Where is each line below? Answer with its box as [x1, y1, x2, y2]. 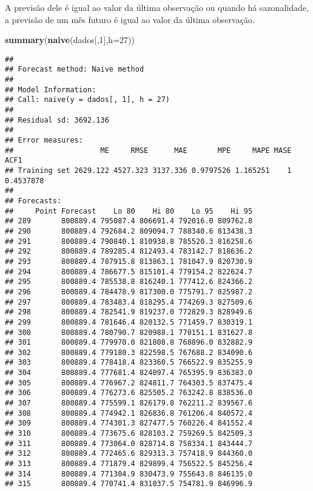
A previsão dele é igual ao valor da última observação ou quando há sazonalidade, [5, 1, 309, 13]
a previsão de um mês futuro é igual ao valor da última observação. [5, 13, 255, 25]
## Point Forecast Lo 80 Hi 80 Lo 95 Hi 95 [5, 206, 253, 215]
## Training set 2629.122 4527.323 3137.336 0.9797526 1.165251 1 [5, 166, 292, 175]
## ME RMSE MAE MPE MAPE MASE [5, 146, 292, 155]
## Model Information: [5, 85, 96, 94]
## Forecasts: [5, 196, 62, 205]
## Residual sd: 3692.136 [5, 115, 109, 124]
